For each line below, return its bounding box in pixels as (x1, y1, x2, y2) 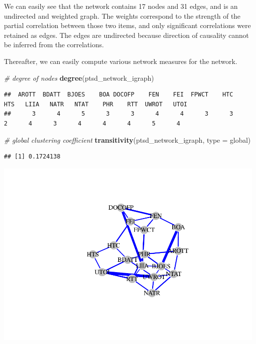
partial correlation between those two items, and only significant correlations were (4, 20, 251, 31)
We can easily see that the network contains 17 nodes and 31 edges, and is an (4, 1, 238, 11)
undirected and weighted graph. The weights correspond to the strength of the (4, 10, 241, 21)
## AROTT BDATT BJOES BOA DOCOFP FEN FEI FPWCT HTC (4, 91, 233, 98)
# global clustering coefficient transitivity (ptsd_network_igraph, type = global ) (4, 134, 251, 145)
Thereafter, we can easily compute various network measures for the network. (4, 56, 237, 66)
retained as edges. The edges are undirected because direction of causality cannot (4, 30, 249, 40)
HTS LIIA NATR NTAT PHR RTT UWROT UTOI (4, 100, 188, 108)
